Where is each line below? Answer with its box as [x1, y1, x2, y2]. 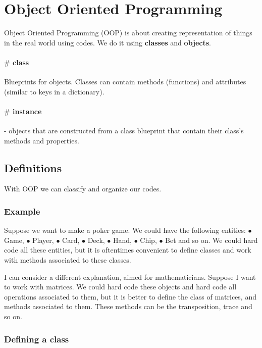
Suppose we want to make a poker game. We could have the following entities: [4, 225, 246, 235]
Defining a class [4, 332, 69, 345]
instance [13, 106, 42, 116]
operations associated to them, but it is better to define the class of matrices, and [4, 291, 256, 302]
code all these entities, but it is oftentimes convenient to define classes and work [4, 244, 251, 255]
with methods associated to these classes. [4, 255, 131, 265]
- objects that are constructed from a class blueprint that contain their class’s [4, 125, 244, 136]
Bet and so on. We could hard [165, 234, 258, 245]
